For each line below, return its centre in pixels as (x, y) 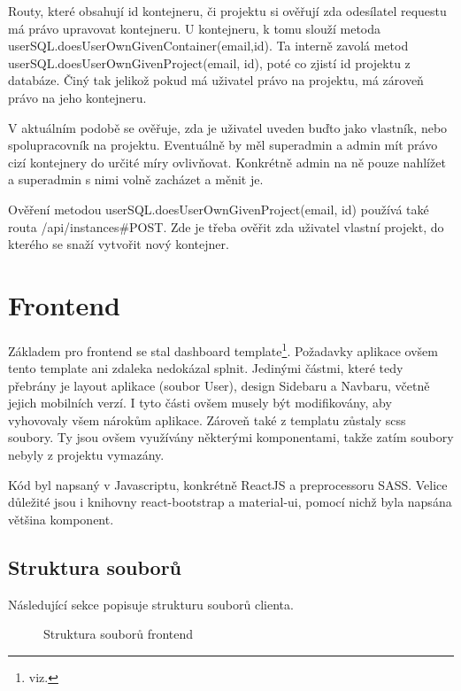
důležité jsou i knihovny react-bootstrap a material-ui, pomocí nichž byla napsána (230, 502)
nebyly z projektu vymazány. (86, 455)
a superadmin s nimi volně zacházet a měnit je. (136, 179)
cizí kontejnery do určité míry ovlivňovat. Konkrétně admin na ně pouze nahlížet (227, 162)
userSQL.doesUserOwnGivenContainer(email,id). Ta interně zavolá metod (208, 46)
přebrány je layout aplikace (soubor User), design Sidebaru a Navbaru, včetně (219, 385)
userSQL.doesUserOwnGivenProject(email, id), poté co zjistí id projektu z (209, 62)
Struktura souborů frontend (119, 634)
